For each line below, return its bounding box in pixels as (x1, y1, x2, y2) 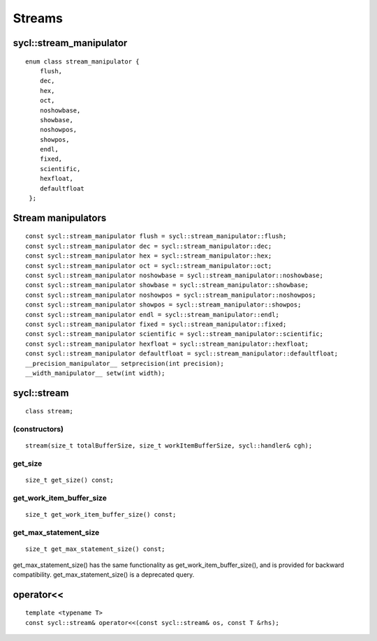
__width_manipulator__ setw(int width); (25, 369, 165, 377)
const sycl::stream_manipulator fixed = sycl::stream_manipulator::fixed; (25, 320, 287, 328)
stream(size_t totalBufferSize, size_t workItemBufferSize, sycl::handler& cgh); (25, 442, 313, 450)
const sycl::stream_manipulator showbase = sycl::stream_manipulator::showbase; (25, 281, 309, 289)
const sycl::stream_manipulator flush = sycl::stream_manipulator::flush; (25, 233, 287, 240)
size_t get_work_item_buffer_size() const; (25, 510, 177, 519)
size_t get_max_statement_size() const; (25, 545, 165, 553)
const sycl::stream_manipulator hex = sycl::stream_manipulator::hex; (25, 252, 272, 260)
